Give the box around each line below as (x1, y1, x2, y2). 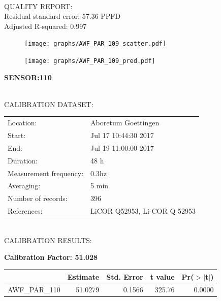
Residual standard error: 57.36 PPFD (4, 11, 121, 21)
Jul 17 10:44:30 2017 (90, 130, 154, 141)
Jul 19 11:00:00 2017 (90, 142, 154, 153)
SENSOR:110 (4, 72, 52, 82)
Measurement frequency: (8, 168, 84, 178)
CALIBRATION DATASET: (4, 98, 93, 109)
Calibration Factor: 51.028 (4, 252, 98, 262)
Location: (8, 117, 37, 128)
